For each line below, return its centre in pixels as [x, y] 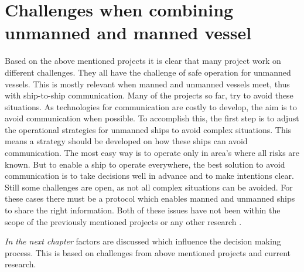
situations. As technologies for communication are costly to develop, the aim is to [151, 106]
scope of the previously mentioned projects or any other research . [123, 221]
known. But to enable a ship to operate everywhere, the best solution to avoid [145, 164]
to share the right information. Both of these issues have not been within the [143, 210]
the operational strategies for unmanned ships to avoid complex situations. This [148, 129]
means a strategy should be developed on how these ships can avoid [126, 141]
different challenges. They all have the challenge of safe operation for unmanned [148, 72]
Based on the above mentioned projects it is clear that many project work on [143, 61]
